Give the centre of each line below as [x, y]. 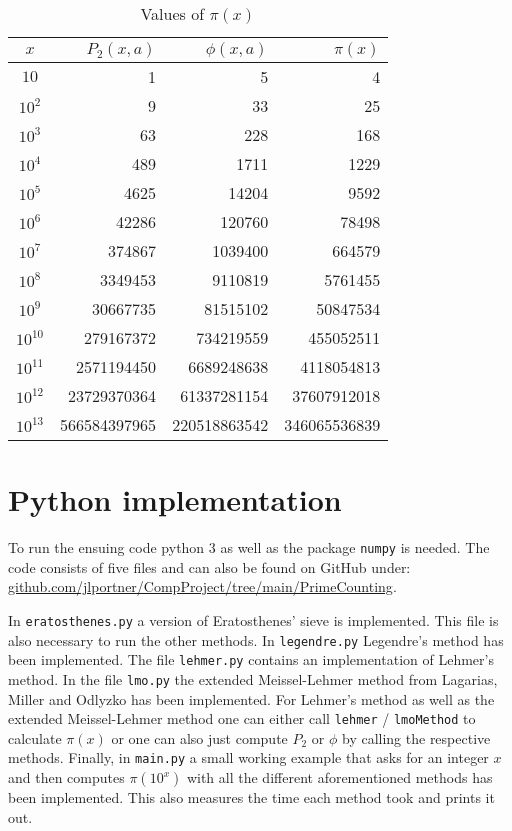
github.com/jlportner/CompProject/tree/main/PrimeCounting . [202, 586]
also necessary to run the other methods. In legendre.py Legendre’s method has [256, 639]
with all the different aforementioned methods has [339, 777]
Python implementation [175, 499]
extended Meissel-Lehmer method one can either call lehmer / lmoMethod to [242, 718]
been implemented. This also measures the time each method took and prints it [251, 797]
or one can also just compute [199, 737]
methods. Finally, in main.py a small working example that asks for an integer [248, 757]
